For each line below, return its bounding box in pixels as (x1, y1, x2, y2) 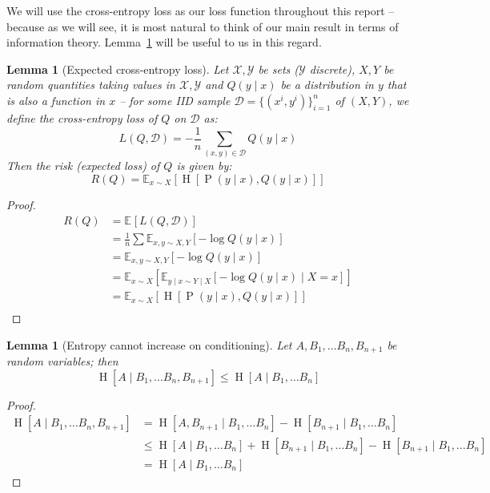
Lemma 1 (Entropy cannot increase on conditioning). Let (6, 336, 292, 353)
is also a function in (6, 91, 106, 108)
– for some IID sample (119, 91, 231, 108)
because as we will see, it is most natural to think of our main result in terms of (6, 18, 399, 34)
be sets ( (258, 60, 299, 77)
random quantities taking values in (6, 76, 175, 93)
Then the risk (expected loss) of (6, 157, 160, 174)
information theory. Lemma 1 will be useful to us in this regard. (6, 34, 322, 51)
